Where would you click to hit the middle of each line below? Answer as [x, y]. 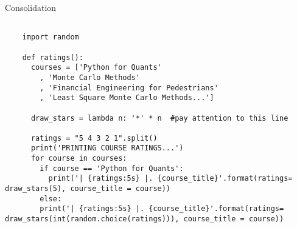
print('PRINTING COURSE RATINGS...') [107, 148]
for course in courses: [79, 159]
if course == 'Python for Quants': [112, 168]
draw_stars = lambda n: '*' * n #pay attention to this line [159, 118]
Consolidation [31, 7]
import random [51, 37]
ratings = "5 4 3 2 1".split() [94, 138]
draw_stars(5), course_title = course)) [88, 189]
